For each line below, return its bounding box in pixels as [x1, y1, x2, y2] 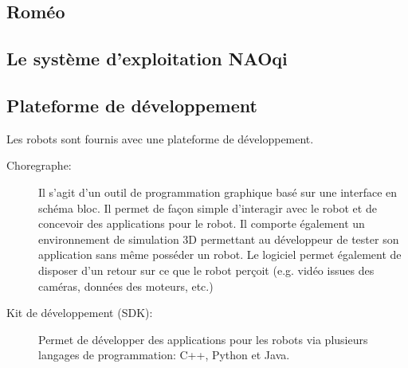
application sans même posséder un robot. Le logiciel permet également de [38, 246, 402, 263]
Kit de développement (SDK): [6, 304, 153, 321]
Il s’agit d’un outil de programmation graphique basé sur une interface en [38, 183, 398, 200]
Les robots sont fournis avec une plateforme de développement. [6, 130, 314, 147]
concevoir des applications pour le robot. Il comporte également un [38, 215, 365, 232]
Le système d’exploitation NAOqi [6, 46, 288, 71]
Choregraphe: [6, 157, 72, 174]
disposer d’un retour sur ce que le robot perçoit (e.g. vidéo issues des [38, 261, 375, 278]
